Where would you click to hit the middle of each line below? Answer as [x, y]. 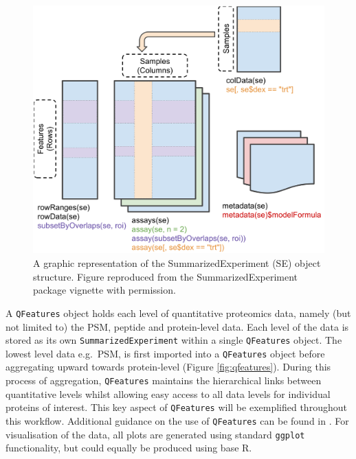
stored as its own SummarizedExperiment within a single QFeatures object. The [174, 340]
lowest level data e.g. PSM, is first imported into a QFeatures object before [165, 353]
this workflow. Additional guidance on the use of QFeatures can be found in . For [177, 420]
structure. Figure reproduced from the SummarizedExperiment [166, 276]
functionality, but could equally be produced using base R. [129, 448]
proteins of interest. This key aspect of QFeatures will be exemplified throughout [176, 407]
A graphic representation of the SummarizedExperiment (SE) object [177, 263]
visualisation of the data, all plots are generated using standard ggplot [155, 434]
